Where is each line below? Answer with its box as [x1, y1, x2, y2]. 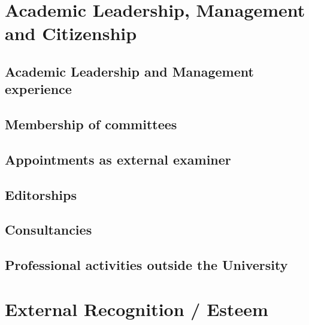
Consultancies [5, 220, 92, 239]
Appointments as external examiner [5, 150, 231, 168]
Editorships [5, 185, 77, 203]
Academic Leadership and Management [5, 62, 254, 80]
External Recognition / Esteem [5, 296, 268, 321]
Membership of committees [5, 115, 177, 133]
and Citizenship [5, 21, 137, 45]
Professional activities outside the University [5, 256, 288, 274]
